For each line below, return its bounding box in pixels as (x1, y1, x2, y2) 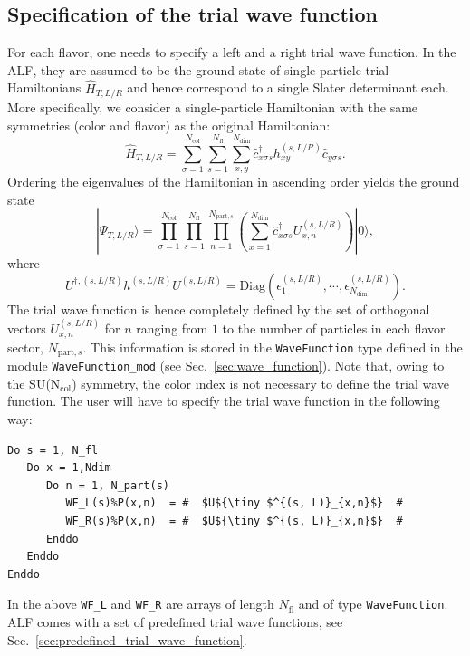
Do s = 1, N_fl (7, 443, 99, 457)
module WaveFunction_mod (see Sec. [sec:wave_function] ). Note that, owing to (7, 356, 445, 375)
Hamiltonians (7, 78, 82, 97)
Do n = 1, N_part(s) (45, 478, 169, 492)
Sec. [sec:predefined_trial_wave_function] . (7, 630, 247, 649)
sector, (7, 337, 43, 356)
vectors (7, 319, 46, 338)
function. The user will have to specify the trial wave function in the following (7, 391, 440, 410)
